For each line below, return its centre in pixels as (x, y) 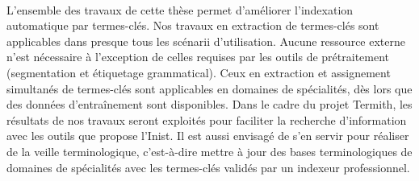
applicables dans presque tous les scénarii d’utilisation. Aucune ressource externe (206, 41)
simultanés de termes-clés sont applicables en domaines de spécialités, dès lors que (209, 88)
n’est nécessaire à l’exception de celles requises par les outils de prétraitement (198, 57)
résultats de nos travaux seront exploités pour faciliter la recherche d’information (207, 119)
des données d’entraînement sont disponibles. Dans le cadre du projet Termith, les (209, 104)
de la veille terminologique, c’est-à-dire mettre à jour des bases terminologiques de (209, 151)
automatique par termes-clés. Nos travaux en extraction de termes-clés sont (193, 25)
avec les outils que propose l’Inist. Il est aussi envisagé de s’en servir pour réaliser (208, 136)
